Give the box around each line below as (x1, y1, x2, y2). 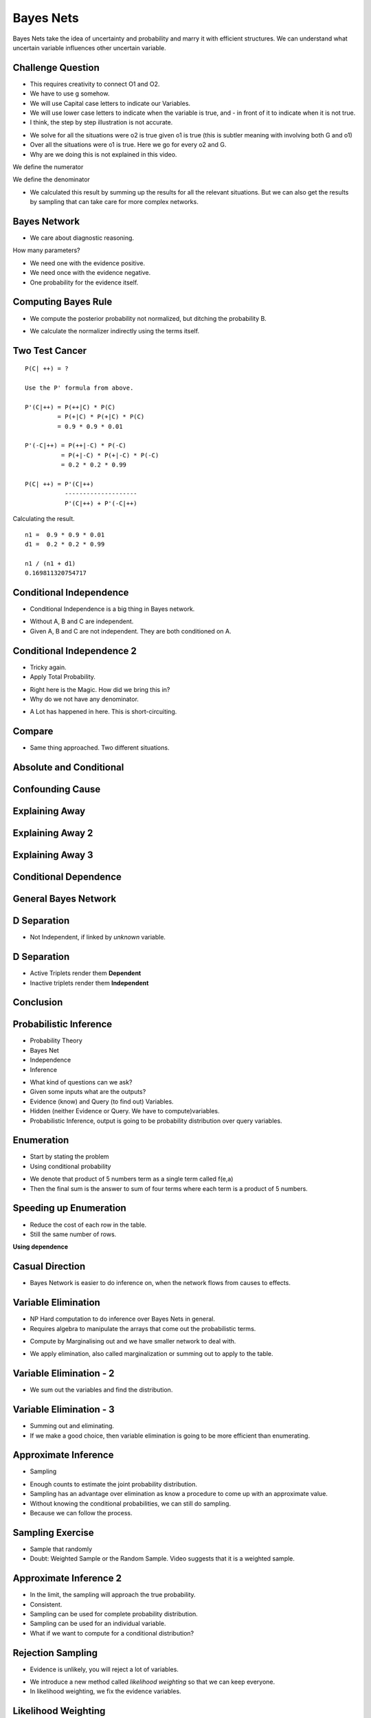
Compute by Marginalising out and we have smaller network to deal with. (30, 1337, 236, 1345)
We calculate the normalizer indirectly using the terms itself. (30, 326, 199, 335)
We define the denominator (12, 175, 91, 183)
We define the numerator (12, 162, 84, 171)
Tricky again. (30, 663, 67, 671)
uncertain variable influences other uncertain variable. (12, 43, 166, 52)
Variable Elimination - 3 (12, 1404, 115, 1416)
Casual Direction (12, 1261, 86, 1273)
